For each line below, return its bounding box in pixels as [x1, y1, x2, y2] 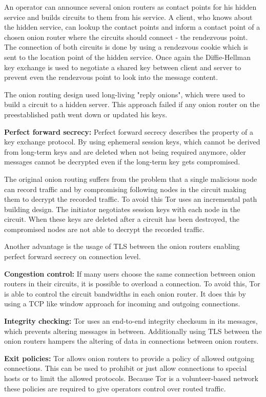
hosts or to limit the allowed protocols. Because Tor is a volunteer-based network [4, 373, 258, 383]
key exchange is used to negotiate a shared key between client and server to [4, 61, 241, 72]
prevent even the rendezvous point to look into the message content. [4, 72, 218, 82]
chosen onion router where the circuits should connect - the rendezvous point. [4, 31, 248, 42]
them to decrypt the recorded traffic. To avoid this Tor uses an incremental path [4, 194, 257, 204]
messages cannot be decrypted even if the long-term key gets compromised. [4, 156, 240, 167]
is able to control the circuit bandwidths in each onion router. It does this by [4, 288, 246, 299]
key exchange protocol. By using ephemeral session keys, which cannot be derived [4, 136, 260, 147]
